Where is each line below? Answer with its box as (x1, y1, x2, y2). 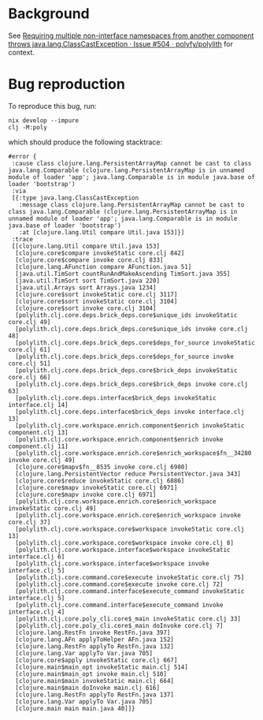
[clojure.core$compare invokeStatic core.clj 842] (15, 249, 185, 257)
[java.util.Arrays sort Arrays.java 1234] (15, 283, 157, 292)
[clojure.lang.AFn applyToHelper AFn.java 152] (15, 636, 175, 644)
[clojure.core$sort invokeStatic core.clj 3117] (15, 290, 178, 298)
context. (8, 47, 35, 57)
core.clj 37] (8, 518, 51, 526)
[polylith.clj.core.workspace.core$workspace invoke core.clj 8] (15, 539, 235, 547)
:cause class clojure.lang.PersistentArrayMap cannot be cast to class (11, 159, 252, 167)
